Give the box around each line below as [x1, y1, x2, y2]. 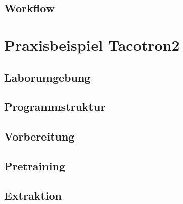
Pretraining [4, 158, 65, 173]
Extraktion [4, 187, 62, 203]
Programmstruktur [4, 99, 106, 114]
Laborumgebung [4, 69, 91, 85]
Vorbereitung [4, 128, 75, 144]
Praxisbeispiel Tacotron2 [4, 34, 180, 55]
